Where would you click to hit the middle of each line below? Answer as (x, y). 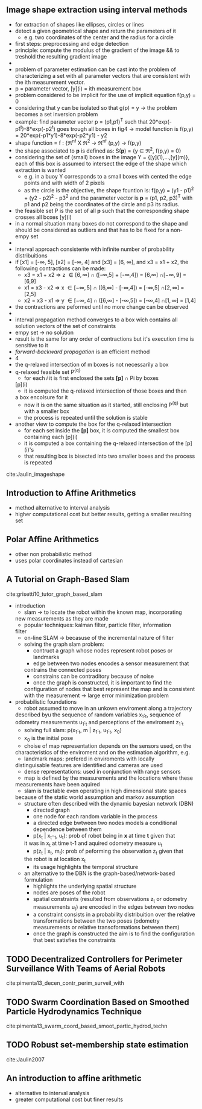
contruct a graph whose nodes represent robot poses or (103, 650)
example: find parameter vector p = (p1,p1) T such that (81, 121)
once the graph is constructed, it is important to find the (102, 682)
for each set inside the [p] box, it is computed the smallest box (102, 431)
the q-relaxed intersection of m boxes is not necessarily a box (92, 364)
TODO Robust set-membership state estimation (97, 1045)
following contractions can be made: (60, 268)
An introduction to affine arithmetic (74, 1079)
